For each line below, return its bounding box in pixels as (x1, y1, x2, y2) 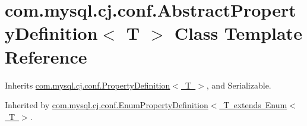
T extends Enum (223, 99, 287, 111)
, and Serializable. (206, 78, 271, 91)
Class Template (174, 21, 302, 45)
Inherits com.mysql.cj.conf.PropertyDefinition (5, 78, 170, 91)
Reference (5, 44, 87, 68)
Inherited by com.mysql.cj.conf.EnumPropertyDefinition (5, 99, 208, 111)
